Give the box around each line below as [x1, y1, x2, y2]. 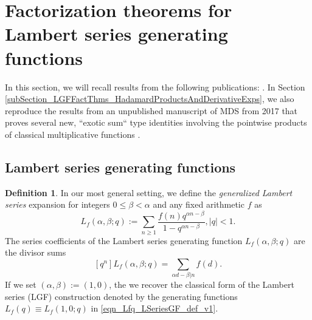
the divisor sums [5, 246, 66, 259]
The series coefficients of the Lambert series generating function [5, 234, 243, 247]
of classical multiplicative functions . [5, 128, 140, 140]
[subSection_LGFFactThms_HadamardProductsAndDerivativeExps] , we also [5, 92, 294, 105]
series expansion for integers [5, 198, 110, 211]
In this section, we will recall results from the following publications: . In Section [5, 80, 305, 93]
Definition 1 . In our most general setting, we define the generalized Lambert [5, 186, 293, 199]
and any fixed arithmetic [153, 198, 244, 211]
